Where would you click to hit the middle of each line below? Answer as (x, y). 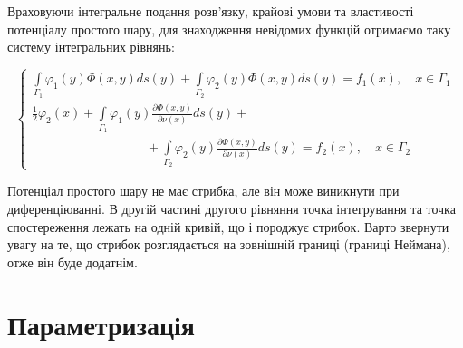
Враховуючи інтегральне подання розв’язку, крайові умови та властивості (211, 11)
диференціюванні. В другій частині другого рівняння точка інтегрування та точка (231, 208)
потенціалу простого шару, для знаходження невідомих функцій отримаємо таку (229, 29)
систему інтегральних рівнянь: (91, 47)
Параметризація (101, 324)
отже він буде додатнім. (72, 261)
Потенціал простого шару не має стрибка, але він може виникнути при (203, 191)
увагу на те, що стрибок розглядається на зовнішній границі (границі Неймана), (229, 244)
